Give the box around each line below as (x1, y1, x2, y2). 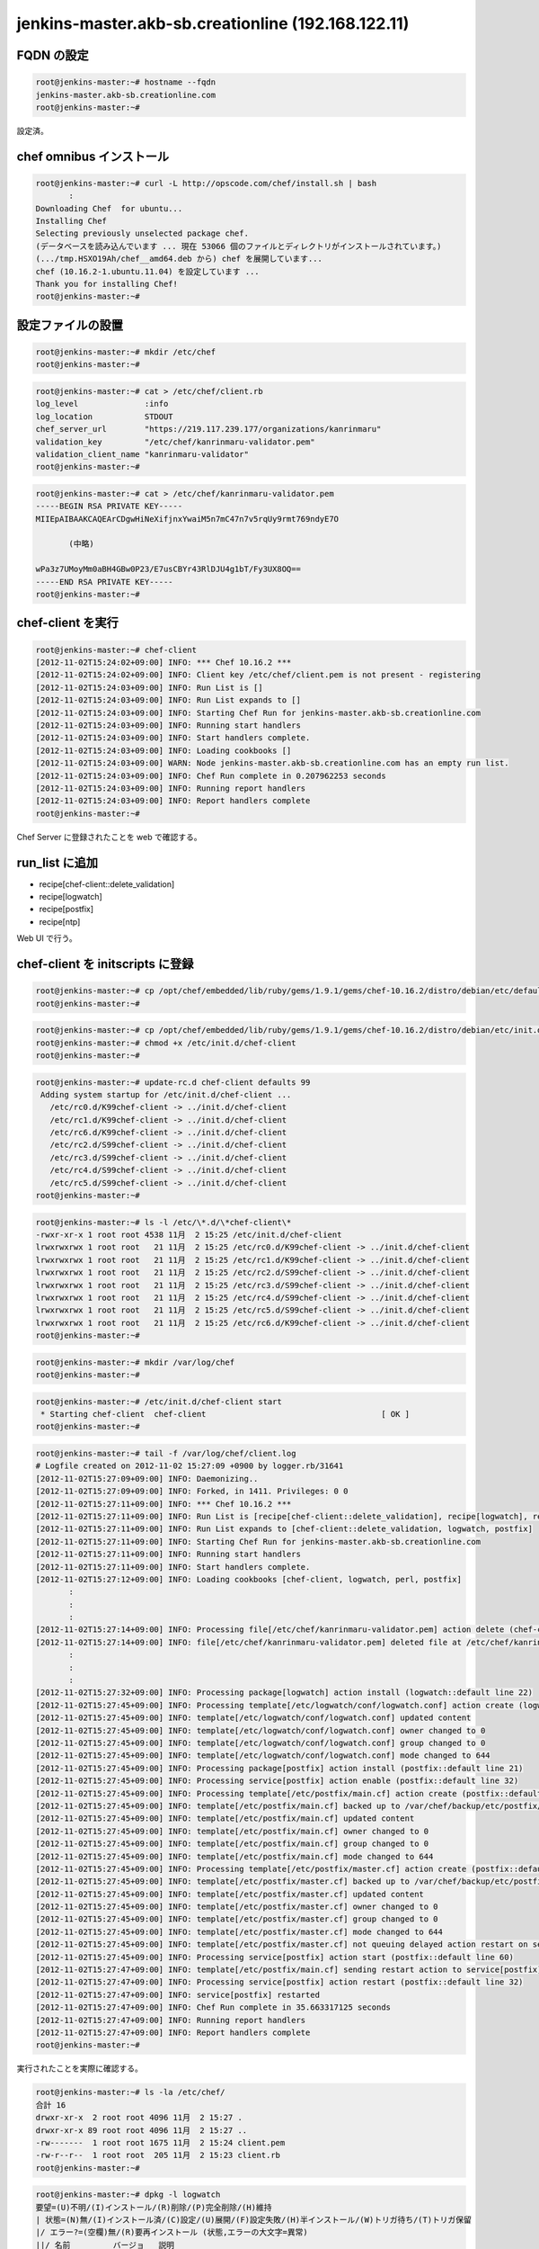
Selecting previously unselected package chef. (35, 228, 249, 238)
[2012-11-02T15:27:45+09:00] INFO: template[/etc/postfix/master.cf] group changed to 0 (35, 1914, 439, 1924)
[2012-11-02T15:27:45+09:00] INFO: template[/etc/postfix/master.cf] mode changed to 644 (35, 1926, 444, 1937)
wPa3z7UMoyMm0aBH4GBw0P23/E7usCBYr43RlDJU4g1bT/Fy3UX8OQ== (35, 564, 301, 575)
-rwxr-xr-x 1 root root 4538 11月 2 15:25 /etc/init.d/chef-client (35, 1229, 342, 1240)
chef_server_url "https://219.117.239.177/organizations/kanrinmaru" (35, 424, 382, 435)
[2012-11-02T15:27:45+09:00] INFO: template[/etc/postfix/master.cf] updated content (35, 1889, 424, 1899)
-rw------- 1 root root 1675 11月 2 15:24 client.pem (35, 2137, 286, 2147)
